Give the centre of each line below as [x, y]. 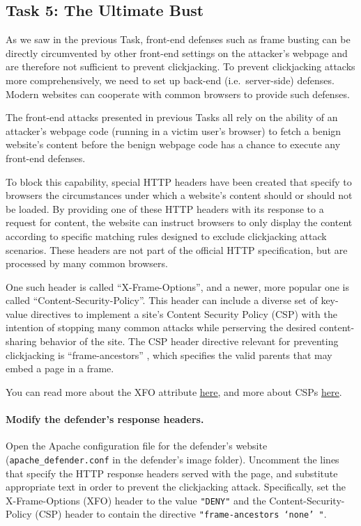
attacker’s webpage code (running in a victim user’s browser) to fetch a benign [174, 130]
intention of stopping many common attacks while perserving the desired [161, 327]
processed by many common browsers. [87, 263]
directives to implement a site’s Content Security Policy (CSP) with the [184, 313]
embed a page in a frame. [60, 368]
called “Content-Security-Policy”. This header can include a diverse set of [162, 300]
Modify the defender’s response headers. [105, 419]
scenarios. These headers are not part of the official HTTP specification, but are [177, 249]
